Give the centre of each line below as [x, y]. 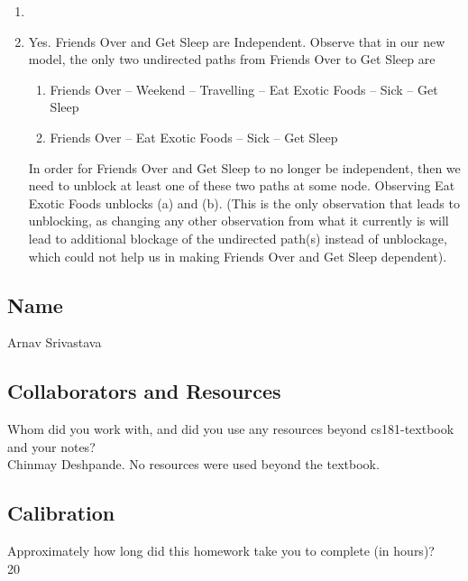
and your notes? [51, 446]
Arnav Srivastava [55, 342]
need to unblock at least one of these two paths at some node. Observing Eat [242, 185]
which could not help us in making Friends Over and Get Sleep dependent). [238, 256]
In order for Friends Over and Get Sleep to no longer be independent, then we [244, 167]
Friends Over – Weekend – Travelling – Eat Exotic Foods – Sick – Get [244, 89]
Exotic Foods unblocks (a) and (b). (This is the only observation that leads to [244, 203]
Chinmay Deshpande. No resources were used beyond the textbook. [193, 464]
